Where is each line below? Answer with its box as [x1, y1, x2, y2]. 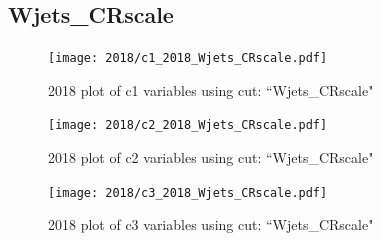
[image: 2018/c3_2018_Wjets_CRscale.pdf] [48, 185, 328, 200]
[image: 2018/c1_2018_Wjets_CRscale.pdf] [48, 51, 328, 66]
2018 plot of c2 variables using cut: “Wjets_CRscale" [48, 147, 374, 168]
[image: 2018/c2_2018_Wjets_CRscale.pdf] [48, 118, 328, 133]
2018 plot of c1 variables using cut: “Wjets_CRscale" [48, 79, 374, 100]
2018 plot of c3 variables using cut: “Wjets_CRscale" [48, 214, 374, 235]
